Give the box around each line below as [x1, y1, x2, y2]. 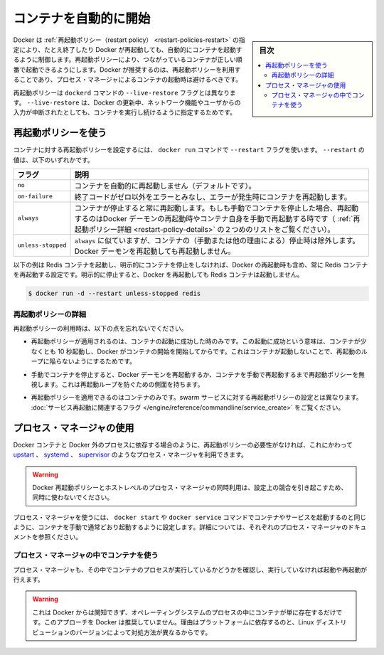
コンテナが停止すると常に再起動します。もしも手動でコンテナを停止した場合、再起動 [74, 203, 359, 213]
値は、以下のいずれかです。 [13, 155, 94, 164]
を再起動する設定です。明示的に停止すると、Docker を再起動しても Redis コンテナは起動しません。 [13, 270, 304, 279]
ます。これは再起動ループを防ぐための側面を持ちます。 [43, 380, 204, 389]
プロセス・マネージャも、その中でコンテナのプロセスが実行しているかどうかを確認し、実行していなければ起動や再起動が [13, 565, 368, 574]
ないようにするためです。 [61, 357, 137, 366]
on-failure [17, 193, 53, 201]
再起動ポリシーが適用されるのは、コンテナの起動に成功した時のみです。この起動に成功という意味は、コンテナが [31, 337, 361, 346]
